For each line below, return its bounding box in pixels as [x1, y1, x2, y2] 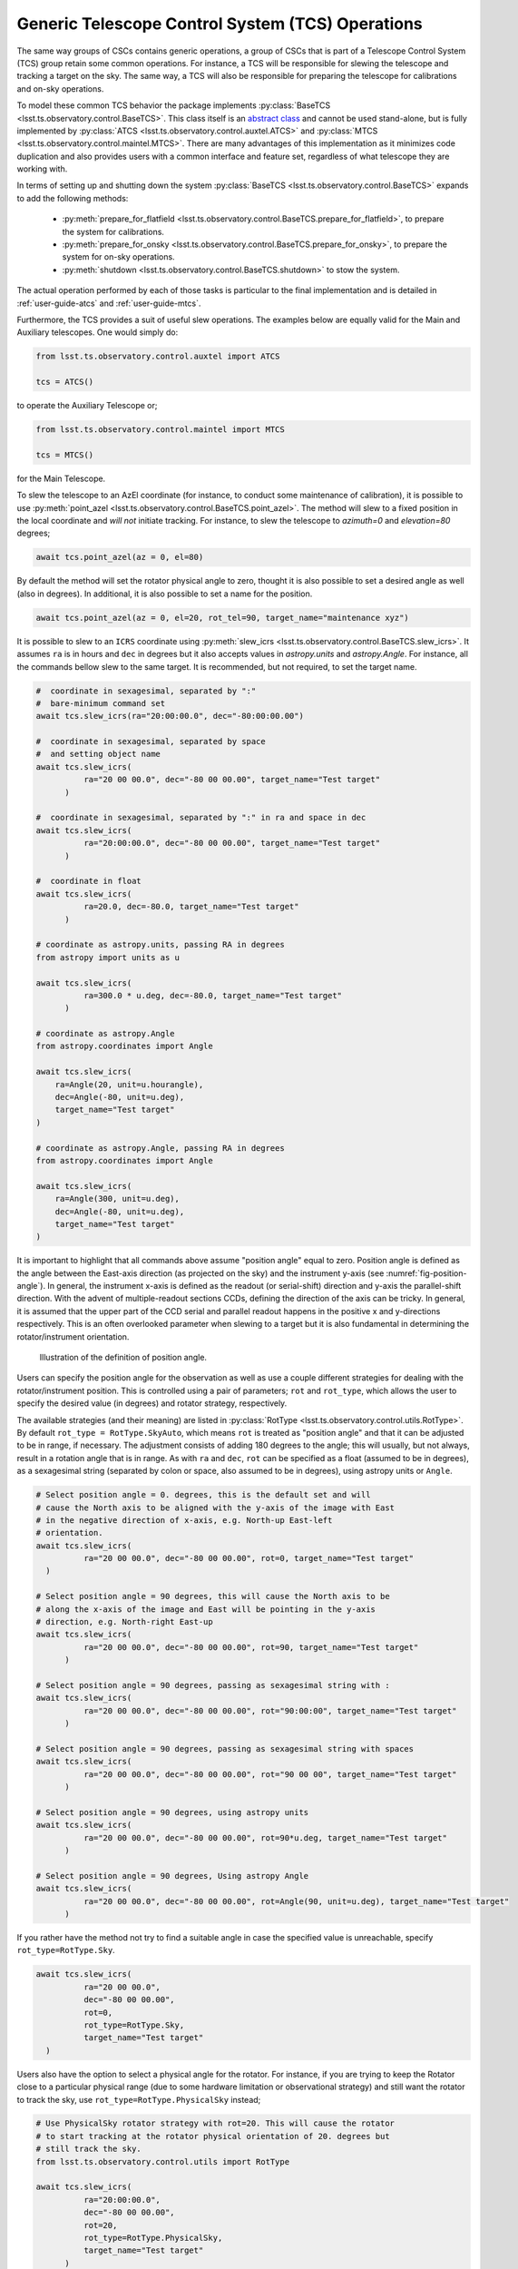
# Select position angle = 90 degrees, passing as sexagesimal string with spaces [35, 1743, 415, 1753]
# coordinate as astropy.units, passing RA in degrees [35, 939, 285, 950]
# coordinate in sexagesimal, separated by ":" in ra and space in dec [35, 812, 367, 823]
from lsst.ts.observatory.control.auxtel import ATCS [35, 351, 280, 362]
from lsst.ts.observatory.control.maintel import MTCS [35, 425, 285, 435]
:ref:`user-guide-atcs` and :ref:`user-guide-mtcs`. [16, 298, 201, 309]
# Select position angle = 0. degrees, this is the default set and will [35, 1489, 371, 1500]
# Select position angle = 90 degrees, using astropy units [35, 1807, 309, 1817]
